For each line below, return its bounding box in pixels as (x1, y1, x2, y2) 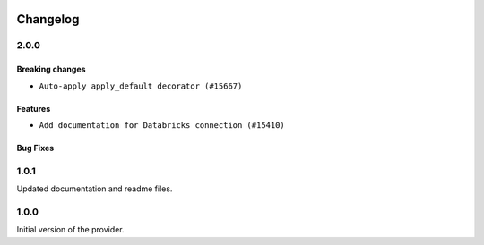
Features (16, 103, 51, 114)
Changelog (16, 12, 80, 27)
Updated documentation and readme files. (16, 183, 173, 194)
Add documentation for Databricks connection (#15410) (39, 120, 286, 130)
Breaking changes (16, 63, 86, 75)
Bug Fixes (16, 142, 55, 153)
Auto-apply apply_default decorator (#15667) (39, 80, 243, 91)
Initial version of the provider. (16, 224, 125, 235)
